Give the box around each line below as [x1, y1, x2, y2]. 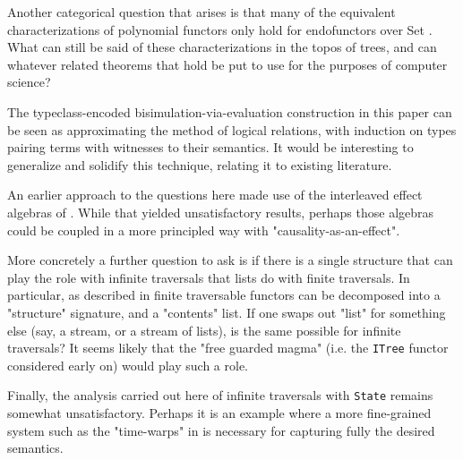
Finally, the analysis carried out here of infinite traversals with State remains [7, 386, 433, 405]
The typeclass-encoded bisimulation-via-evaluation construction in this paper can [7, 102, 452, 121]
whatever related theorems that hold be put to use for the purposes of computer [7, 55, 448, 73]
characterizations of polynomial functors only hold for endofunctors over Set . [7, 20, 433, 38]
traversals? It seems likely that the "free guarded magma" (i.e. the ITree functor [7, 338, 449, 357]
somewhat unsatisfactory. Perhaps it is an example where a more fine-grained [7, 404, 432, 422]
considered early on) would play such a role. [7, 355, 248, 374]
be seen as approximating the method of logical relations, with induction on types [7, 120, 457, 139]
